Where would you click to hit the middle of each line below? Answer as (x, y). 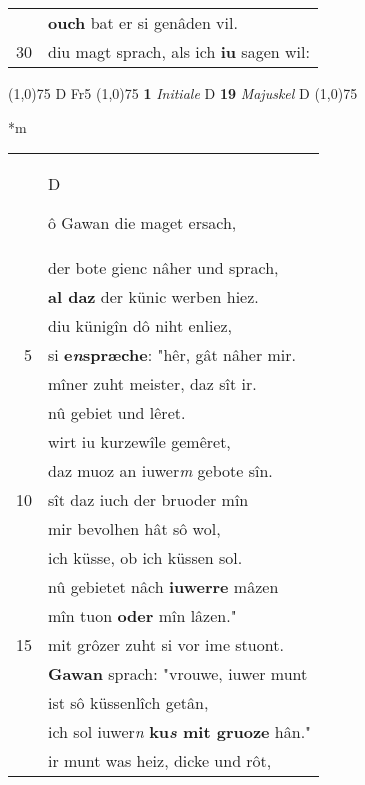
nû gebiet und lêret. (117, 413)
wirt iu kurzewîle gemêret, (139, 442)
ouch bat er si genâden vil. (143, 22)
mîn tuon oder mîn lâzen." (142, 616)
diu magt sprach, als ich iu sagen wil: (179, 51)
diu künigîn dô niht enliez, (140, 326)
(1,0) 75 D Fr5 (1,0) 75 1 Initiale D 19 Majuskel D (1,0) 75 (183, 93)
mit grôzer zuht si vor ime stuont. (166, 645)
